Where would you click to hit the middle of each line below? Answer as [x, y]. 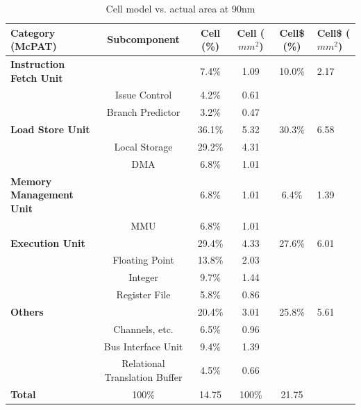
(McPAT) [34, 46]
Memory [31, 181]
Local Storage [143, 146]
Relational [143, 363]
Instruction [38, 64]
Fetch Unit [37, 77]
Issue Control [144, 95]
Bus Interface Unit [143, 346]
